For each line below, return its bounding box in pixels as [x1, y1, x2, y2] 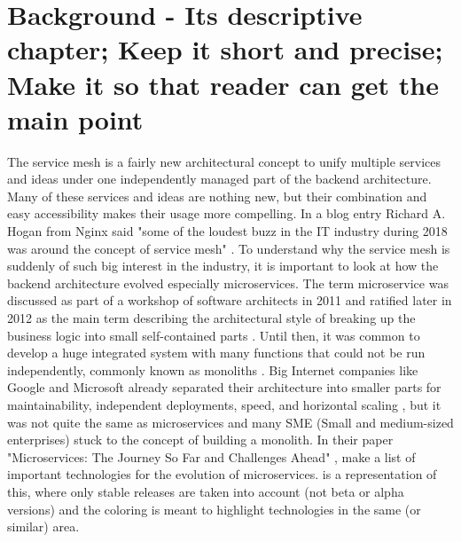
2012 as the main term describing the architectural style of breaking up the [7, 309, 416, 327]
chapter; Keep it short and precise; [7, 31, 443, 67]
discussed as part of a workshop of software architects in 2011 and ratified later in [7, 291, 452, 310]
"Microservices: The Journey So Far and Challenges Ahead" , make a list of [7, 447, 416, 466]
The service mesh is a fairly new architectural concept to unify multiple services [7, 152, 441, 170]
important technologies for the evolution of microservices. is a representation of [7, 465, 437, 483]
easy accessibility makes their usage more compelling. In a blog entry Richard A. [7, 204, 446, 223]
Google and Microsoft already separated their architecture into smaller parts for [7, 378, 441, 397]
